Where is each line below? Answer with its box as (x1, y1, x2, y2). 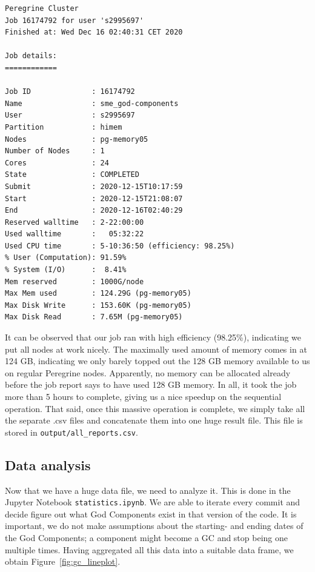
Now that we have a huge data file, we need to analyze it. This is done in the (5, 484, 291, 496)
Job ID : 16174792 (5, 87, 135, 96)
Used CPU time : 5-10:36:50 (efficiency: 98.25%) (5, 241, 235, 250)
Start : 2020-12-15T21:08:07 (5, 194, 183, 203)
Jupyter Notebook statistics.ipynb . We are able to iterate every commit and (5, 496, 300, 508)
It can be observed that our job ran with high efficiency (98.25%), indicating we (5, 331, 302, 344)
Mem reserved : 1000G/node (5, 277, 144, 286)
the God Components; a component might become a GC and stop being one (5, 531, 288, 544)
